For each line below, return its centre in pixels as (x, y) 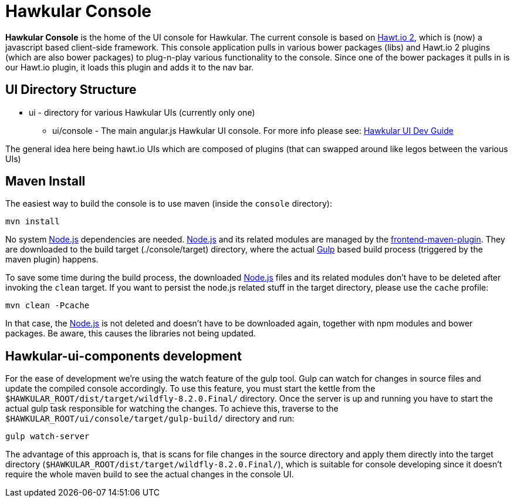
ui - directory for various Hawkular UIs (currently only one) (142, 112)
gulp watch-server (48, 437)
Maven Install (45, 181)
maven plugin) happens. (52, 260)
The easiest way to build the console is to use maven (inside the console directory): (169, 204)
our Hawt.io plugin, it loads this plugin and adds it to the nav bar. (130, 67)
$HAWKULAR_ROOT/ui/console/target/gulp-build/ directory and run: (150, 419)
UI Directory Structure (71, 90)
